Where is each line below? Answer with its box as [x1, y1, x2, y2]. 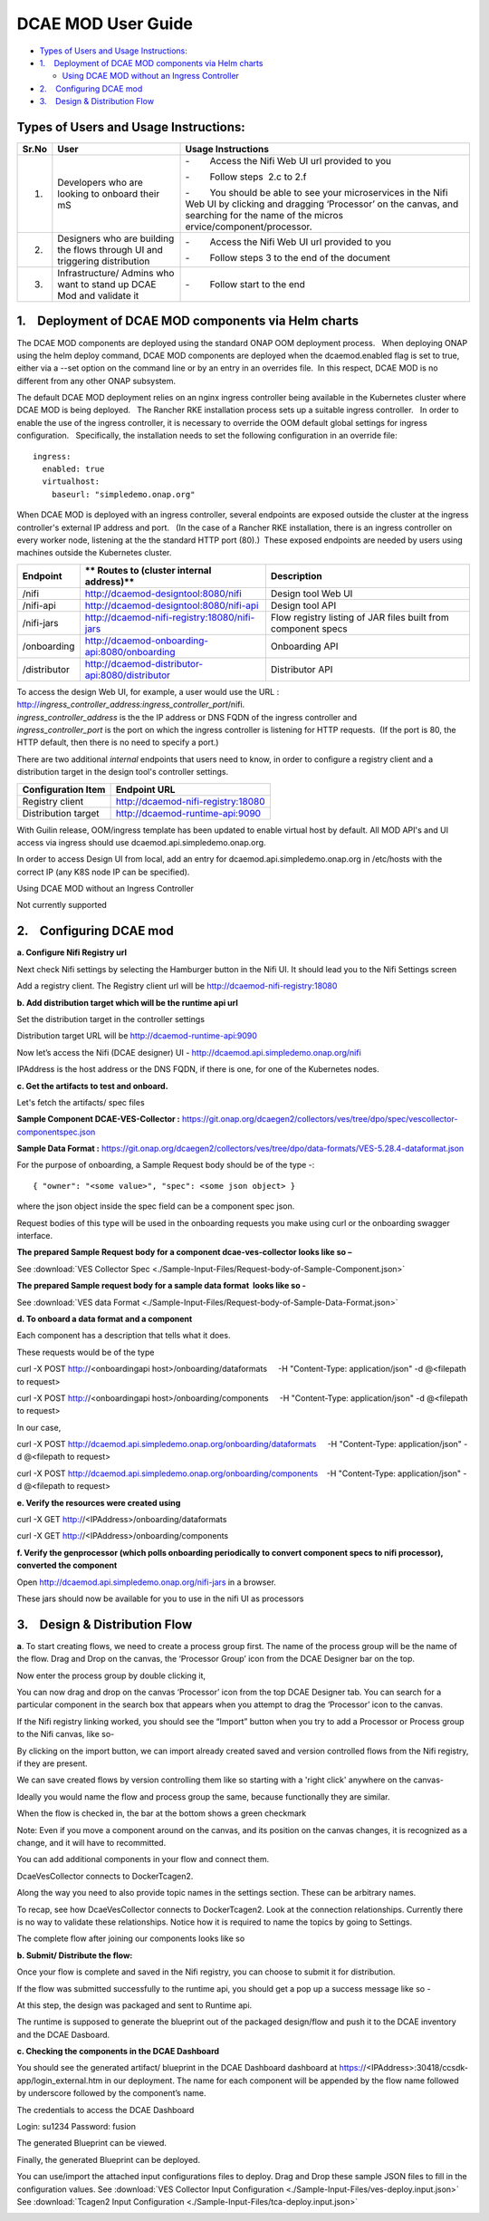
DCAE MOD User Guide [16, 14, 194, 34]
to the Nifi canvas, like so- [16, 1729, 115, 1740]
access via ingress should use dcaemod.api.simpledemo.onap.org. [16, 836, 266, 847]
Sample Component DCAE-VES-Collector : [16, 1114, 180, 1125]
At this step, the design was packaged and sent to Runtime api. [16, 1999, 253, 2011]
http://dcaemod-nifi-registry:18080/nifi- [84, 611, 255, 623]
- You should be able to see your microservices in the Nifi [185, 187, 448, 199]
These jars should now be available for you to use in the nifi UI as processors [16, 1593, 304, 1604]
